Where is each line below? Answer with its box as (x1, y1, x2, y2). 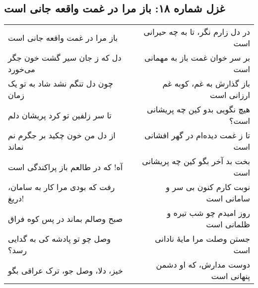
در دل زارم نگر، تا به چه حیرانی (143, 26, 250, 38)
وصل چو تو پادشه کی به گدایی (8, 233, 111, 245)
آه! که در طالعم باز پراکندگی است (8, 161, 123, 173)
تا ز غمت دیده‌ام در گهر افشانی (144, 129, 250, 141)
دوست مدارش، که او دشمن (156, 259, 250, 271)
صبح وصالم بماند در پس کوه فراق (8, 212, 123, 224)
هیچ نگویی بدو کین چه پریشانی (147, 103, 250, 115)
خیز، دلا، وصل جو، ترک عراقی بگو (8, 264, 123, 276)
